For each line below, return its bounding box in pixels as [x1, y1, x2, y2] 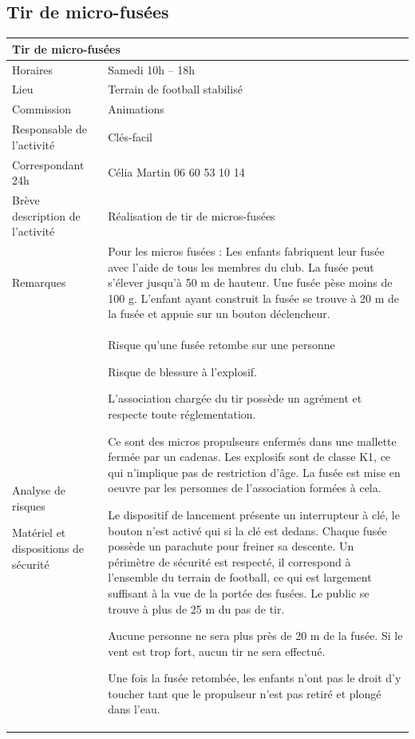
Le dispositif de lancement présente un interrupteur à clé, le [108, 506, 400, 522]
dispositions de [12, 539, 85, 556]
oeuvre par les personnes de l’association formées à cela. [108, 479, 381, 496]
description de [12, 207, 81, 224]
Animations [108, 101, 164, 117]
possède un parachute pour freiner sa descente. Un [108, 538, 354, 554]
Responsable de [12, 121, 88, 137]
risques [12, 497, 45, 514]
